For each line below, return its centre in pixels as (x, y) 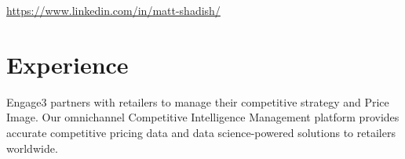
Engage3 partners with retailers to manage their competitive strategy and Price (198, 101)
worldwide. (32, 148)
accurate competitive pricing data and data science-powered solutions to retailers (201, 132)
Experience (67, 64)
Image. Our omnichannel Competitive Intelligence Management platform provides (203, 117)
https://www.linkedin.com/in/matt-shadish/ (113, 10)
